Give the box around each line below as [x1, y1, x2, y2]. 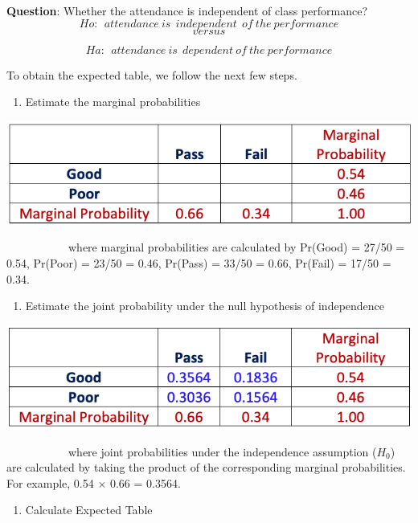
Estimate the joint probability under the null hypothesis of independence [25, 297, 385, 314]
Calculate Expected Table [25, 501, 153, 518]
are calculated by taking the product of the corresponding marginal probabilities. [6, 459, 406, 476]
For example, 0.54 [6, 474, 94, 491]
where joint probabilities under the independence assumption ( [68, 443, 377, 460]
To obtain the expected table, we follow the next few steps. [6, 66, 297, 83]
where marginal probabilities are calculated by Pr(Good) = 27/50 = [68, 239, 405, 255]
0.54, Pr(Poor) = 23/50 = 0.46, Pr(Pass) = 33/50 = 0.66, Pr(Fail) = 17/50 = [6, 255, 391, 272]
